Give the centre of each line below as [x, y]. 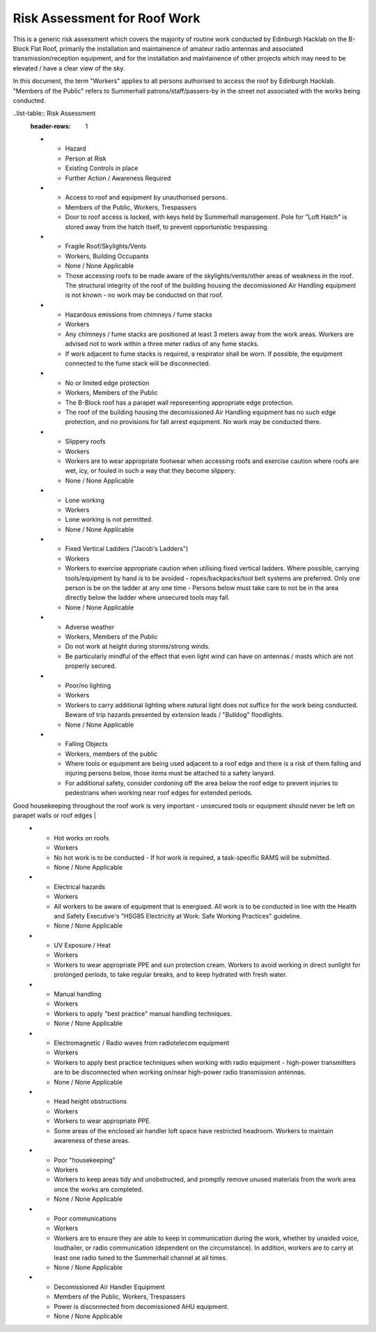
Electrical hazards [80, 886]
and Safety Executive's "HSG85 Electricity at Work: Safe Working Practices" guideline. [178, 916]
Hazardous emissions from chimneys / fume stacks [139, 315]
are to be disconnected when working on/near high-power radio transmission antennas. [180, 1072]
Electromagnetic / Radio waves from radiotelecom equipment [142, 1043]
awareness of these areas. [92, 1140]
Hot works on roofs [81, 838]
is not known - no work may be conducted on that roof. [144, 295]
